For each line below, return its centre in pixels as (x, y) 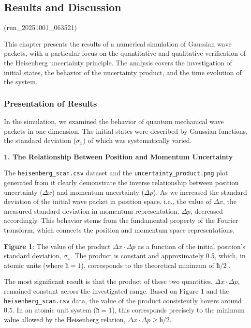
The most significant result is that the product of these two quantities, (108, 281)
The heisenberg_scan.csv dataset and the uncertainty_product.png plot (116, 173)
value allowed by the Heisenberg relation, (65, 319)
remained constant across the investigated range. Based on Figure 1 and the (117, 290)
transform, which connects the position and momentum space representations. (119, 229)
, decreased (207, 211)
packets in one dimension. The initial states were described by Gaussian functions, (126, 131)
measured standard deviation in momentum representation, (92, 211)
